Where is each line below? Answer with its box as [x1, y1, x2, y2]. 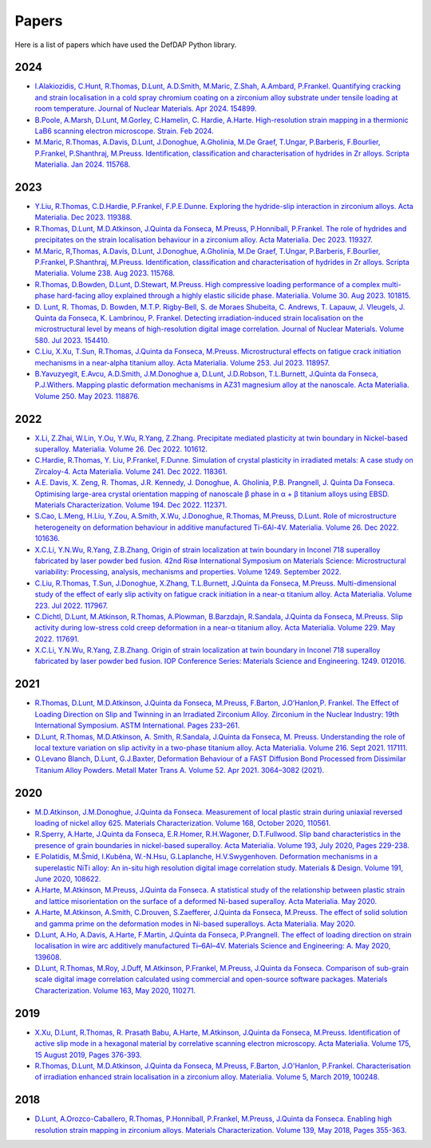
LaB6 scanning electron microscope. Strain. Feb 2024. [34, 126, 215, 136]
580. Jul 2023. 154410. [34, 335, 110, 345]
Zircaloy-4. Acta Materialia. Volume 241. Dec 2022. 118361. [34, 467, 227, 476]
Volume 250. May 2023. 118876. [34, 391, 140, 400]
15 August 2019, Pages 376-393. [34, 1050, 142, 1059]
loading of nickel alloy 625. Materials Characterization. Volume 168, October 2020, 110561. [34, 819, 331, 827]
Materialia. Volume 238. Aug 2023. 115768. [34, 268, 176, 278]
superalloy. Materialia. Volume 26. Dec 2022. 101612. [34, 444, 208, 454]
